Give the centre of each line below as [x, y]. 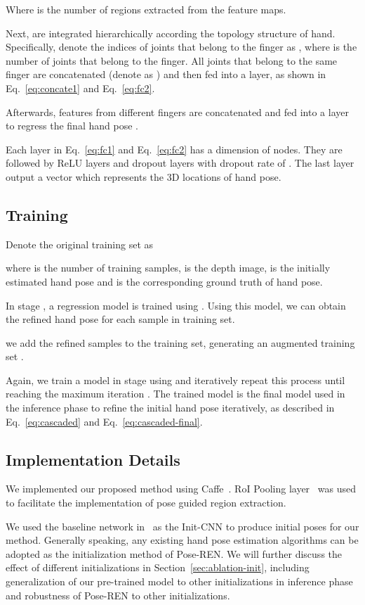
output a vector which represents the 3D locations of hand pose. [144, 176]
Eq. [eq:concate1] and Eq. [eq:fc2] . [80, 88]
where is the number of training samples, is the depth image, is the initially [168, 268]
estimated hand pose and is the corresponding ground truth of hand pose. [164, 281]
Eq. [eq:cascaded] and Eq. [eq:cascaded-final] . [104, 421]
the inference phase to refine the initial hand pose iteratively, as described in [170, 408]
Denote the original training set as [80, 244]
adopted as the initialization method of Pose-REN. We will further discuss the [174, 553]
